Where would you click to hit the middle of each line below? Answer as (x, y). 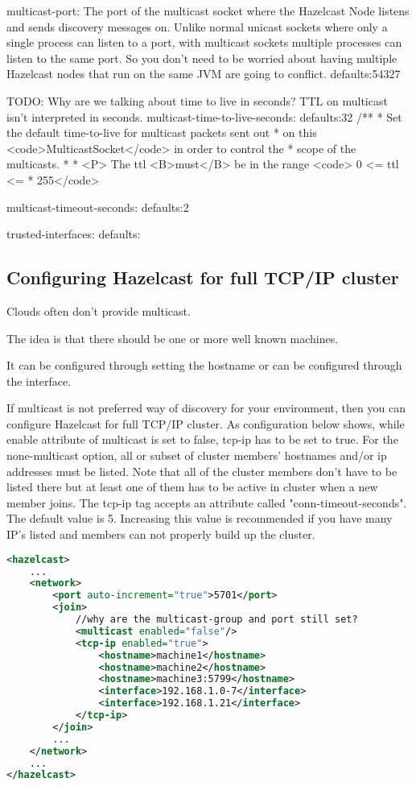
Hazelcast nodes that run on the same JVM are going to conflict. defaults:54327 (204, 74)
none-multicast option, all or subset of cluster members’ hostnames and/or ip (197, 455)
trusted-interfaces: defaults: (74, 234)
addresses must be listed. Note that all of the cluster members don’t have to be (202, 471)
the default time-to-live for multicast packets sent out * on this (162, 132)
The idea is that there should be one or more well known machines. (173, 338)
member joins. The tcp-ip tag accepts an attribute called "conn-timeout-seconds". (207, 502)
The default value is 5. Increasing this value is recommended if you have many (200, 518)
